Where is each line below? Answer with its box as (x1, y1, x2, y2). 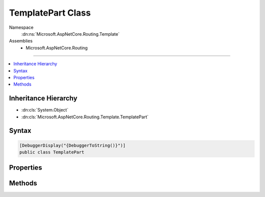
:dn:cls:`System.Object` (21, 107, 69, 113)
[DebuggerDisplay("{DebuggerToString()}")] (19, 142, 126, 148)
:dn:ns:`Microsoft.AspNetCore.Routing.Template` (21, 31, 120, 37)
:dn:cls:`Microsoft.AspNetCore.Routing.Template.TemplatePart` (21, 114, 149, 120)
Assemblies (9, 38, 33, 44)
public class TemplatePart (19, 149, 84, 155)
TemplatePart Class (9, 7, 91, 18)
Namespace (9, 24, 34, 30)
